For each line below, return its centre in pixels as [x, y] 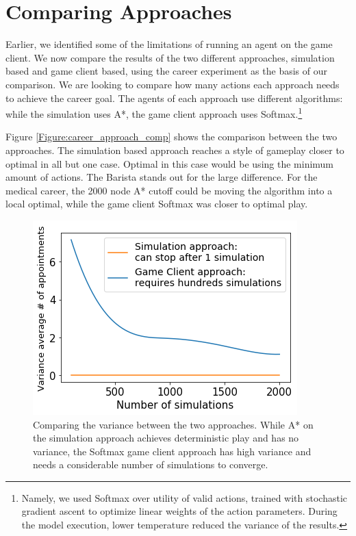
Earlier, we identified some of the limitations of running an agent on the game [169, 44]
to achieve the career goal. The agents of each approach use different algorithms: [174, 98]
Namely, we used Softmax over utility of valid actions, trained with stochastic [185, 497]
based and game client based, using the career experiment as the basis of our [166, 71]
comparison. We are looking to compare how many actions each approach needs [173, 84]
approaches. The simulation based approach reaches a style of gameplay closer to [175, 150]
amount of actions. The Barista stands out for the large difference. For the [162, 177]
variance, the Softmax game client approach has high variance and [172, 451]
